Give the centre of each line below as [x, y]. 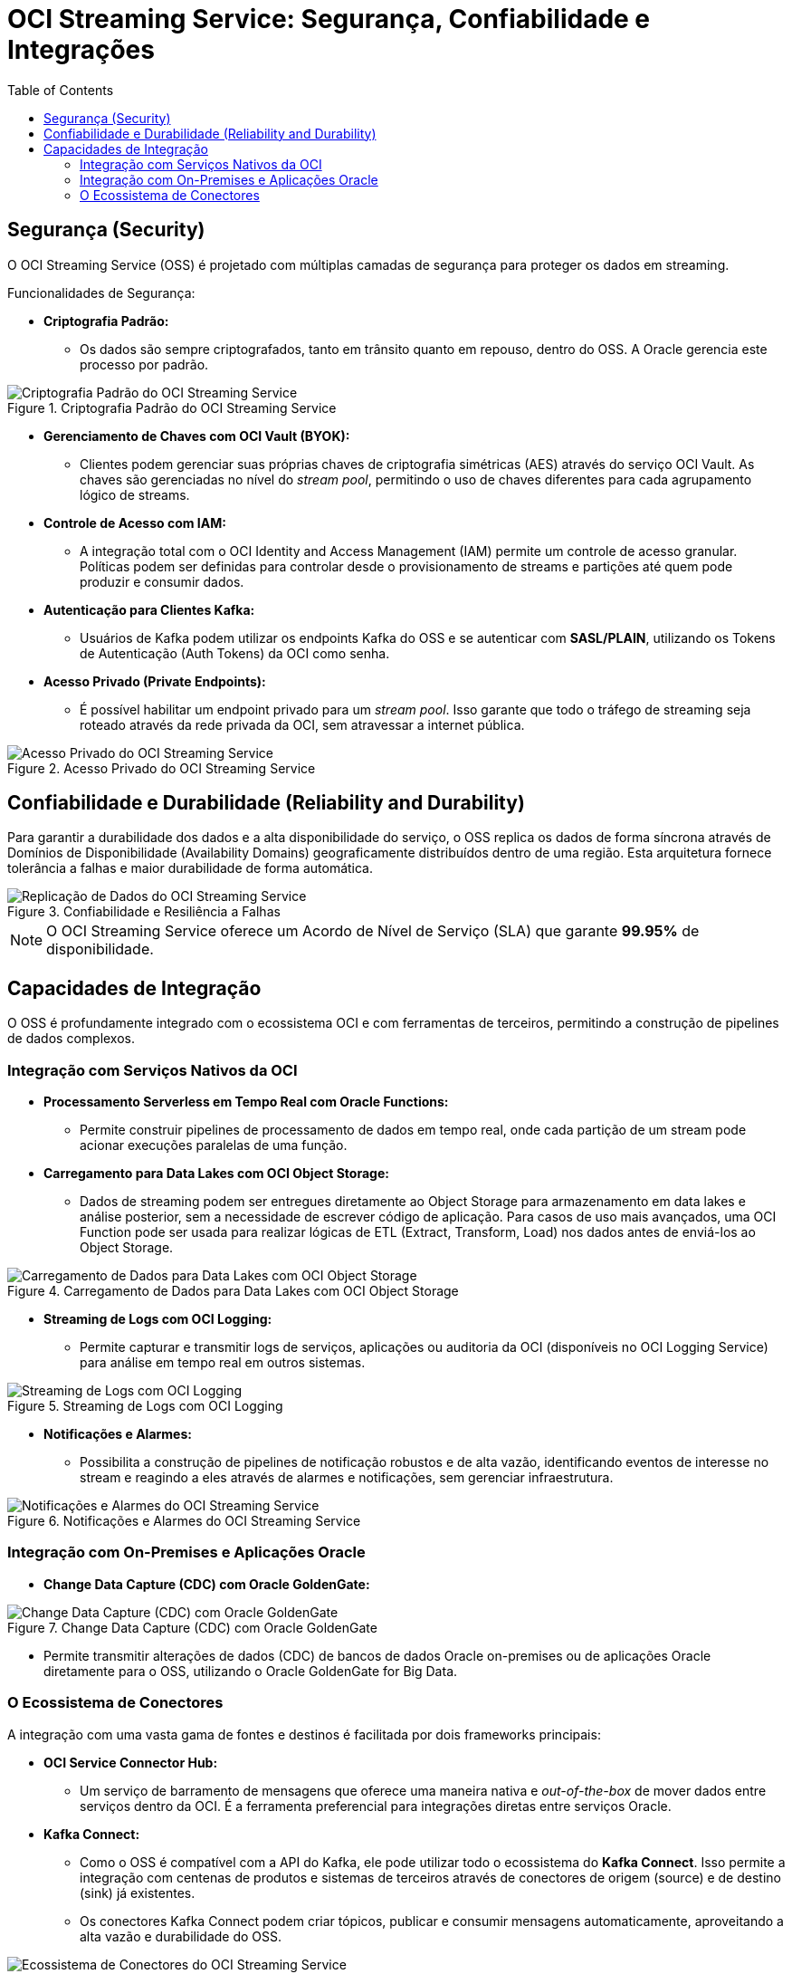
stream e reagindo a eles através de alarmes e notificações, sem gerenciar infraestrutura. [347, 1478]
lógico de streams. [135, 494]
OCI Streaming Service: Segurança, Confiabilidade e [329, 19]
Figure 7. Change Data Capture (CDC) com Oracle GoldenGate [192, 1627]
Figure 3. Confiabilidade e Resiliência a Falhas [144, 912]
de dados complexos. [72, 1039]
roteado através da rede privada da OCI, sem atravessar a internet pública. [302, 724]
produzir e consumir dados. [162, 581]
